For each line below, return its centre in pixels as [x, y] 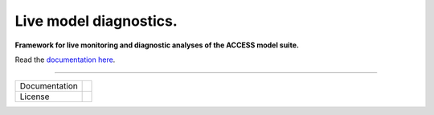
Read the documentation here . [65, 60]
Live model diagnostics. [96, 21]
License [35, 97]
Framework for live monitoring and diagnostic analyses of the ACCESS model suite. [157, 45]
